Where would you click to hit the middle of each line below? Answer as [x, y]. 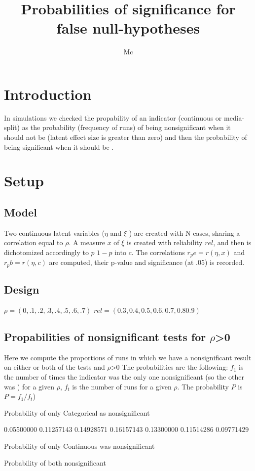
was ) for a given [29, 386]
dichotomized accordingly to [46, 252]
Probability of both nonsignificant [55, 462]
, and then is [232, 242]
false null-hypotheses [128, 28]
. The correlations [158, 252]
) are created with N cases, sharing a [184, 233]
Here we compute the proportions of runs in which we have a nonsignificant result [128, 357]
